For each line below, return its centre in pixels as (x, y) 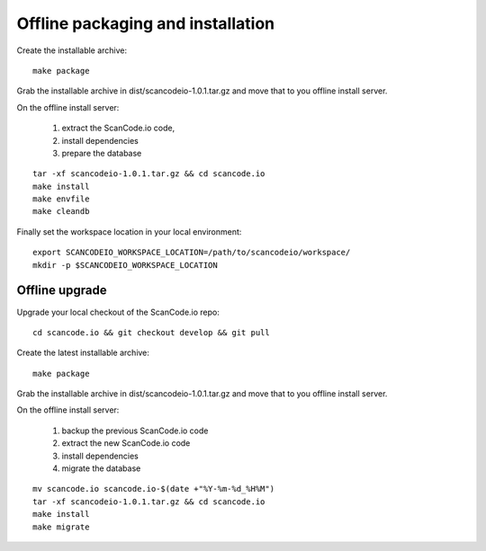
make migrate (61, 527)
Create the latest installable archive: (83, 353)
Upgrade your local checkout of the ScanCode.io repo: (118, 312)
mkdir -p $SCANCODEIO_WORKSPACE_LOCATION (125, 265)
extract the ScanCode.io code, (118, 128)
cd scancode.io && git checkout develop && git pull (151, 332)
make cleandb (61, 212)
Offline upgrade (62, 291)
